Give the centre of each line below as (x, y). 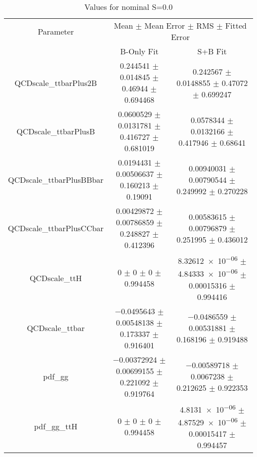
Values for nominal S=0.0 (128, 7)
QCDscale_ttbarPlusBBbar (56, 179)
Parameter (56, 31)
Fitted (236, 25)
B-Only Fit (139, 51)
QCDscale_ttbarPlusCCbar (56, 228)
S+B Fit (212, 51)
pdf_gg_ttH (56, 426)
